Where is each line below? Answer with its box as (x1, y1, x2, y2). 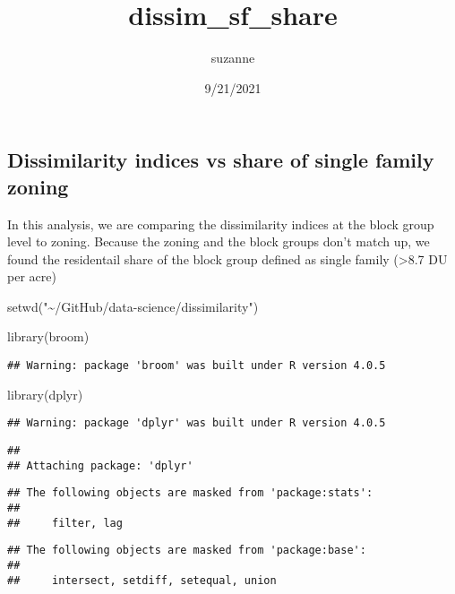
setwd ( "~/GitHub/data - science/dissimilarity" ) (7, 297, 259, 315)
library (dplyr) (7, 384, 83, 403)
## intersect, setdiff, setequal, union (7, 573, 277, 587)
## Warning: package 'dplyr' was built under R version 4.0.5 (7, 417, 386, 430)
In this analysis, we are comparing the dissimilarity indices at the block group (7, 214, 434, 233)
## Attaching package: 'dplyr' (7, 459, 193, 472)
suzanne (210, 48, 255, 67)
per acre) (7, 267, 56, 286)
